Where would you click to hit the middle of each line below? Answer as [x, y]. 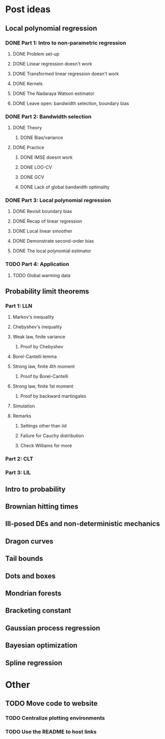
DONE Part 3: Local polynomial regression [58, 200]
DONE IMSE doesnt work [46, 157]
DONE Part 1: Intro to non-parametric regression [66, 43]
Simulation [24, 406]
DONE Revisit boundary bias [42, 211]
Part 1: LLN [19, 306]
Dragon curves [29, 541]
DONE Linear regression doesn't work [52, 64]
